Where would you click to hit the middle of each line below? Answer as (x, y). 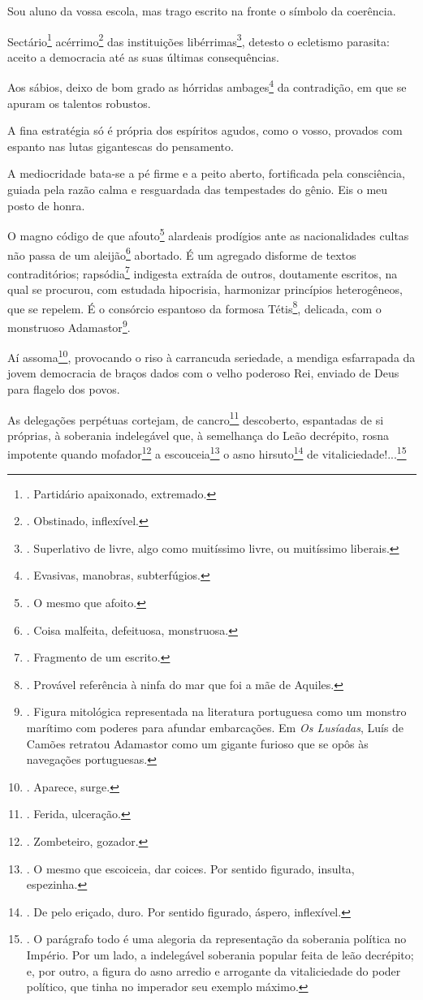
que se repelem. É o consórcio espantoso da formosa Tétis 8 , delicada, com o (194, 307)
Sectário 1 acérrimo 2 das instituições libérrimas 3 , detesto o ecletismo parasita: (199, 40)
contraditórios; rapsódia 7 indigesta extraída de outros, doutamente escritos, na (203, 272)
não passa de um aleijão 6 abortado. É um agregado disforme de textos (182, 253)
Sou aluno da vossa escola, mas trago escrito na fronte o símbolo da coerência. (202, 11)
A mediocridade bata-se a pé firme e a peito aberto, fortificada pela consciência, (206, 173)
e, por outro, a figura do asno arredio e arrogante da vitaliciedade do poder (214, 970)
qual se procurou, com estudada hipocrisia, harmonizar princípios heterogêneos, (205, 289)
